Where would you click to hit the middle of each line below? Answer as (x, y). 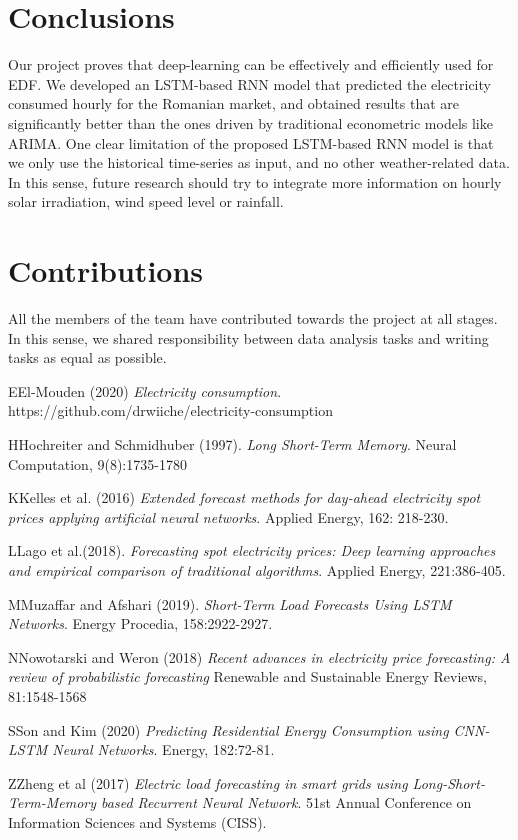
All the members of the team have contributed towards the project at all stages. (253, 318)
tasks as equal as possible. (87, 357)
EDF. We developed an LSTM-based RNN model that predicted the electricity (249, 83)
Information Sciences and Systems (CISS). (137, 821)
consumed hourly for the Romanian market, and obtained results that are (233, 103)
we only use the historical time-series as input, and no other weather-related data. (259, 162)
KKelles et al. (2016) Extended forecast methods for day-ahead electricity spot (244, 497)
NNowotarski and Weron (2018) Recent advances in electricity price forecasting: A (259, 656)
